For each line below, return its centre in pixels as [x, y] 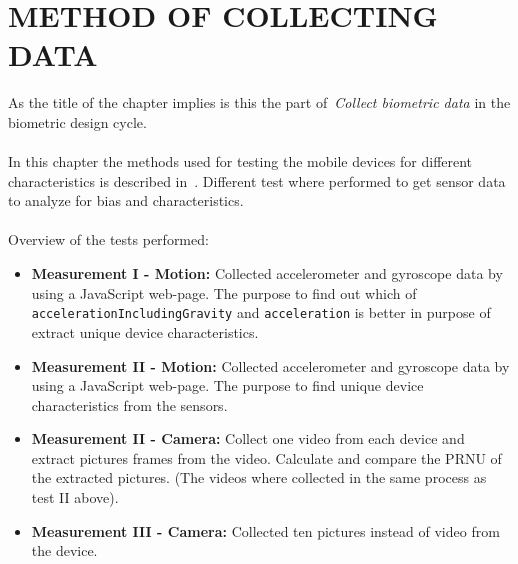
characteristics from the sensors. [129, 404]
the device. [64, 550]
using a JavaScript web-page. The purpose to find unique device [227, 385]
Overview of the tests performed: [108, 239]
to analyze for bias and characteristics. [126, 200]
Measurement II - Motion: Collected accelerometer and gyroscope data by [270, 365]
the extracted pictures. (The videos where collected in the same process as [259, 477]
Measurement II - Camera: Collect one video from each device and [248, 438]
